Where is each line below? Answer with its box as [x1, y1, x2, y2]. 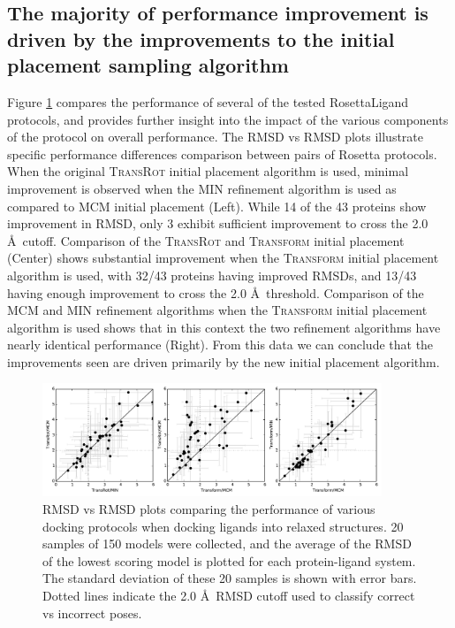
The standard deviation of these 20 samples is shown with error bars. [42, 569, 417, 587]
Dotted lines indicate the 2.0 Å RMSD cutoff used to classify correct [42, 586, 415, 604]
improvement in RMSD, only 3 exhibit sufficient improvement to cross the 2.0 [7, 214, 428, 233]
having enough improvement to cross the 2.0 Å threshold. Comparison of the [7, 283, 424, 302]
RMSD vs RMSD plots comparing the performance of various [42, 499, 375, 517]
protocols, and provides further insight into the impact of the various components [7, 110, 449, 128]
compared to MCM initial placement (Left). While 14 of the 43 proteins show [7, 196, 427, 215]
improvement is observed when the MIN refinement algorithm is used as [7, 179, 397, 197]
